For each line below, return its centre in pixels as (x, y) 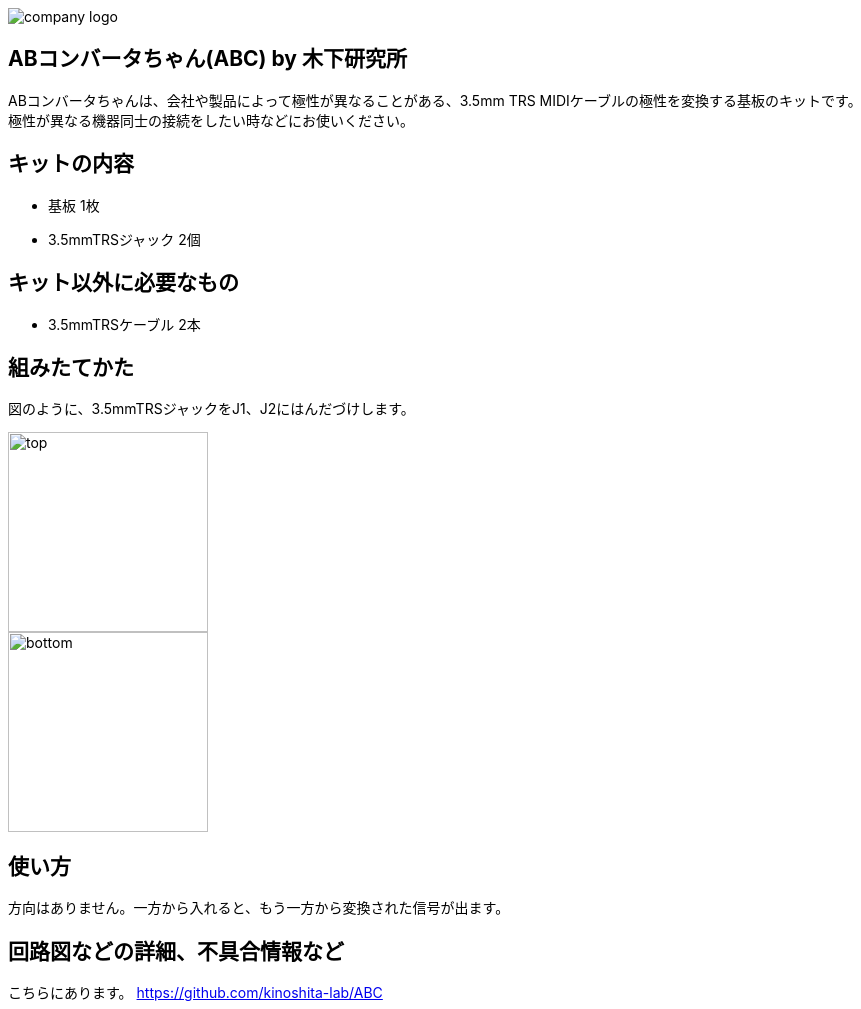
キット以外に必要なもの (123, 283)
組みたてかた (71, 367)
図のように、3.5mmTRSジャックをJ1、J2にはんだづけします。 (211, 409)
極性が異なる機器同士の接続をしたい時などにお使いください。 (211, 120)
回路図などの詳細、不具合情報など (176, 951)
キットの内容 (71, 164)
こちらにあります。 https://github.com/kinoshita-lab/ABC (195, 993)
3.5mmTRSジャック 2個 (124, 239)
